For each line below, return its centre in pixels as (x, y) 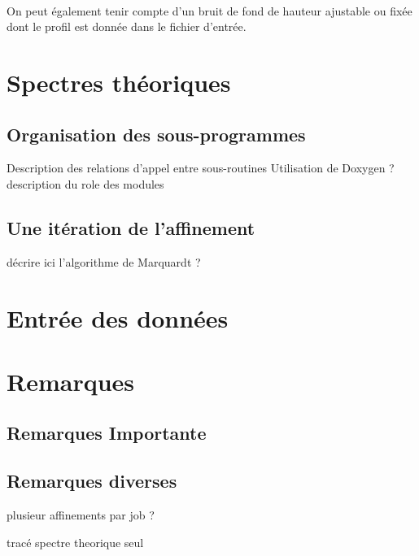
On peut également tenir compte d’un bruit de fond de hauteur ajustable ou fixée (209, 10)
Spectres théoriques (119, 82)
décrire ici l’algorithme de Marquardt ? (104, 261)
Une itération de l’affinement (131, 227)
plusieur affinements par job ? (81, 515)
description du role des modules (85, 183)
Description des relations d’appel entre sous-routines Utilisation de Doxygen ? (201, 168)
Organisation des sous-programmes (156, 134)
